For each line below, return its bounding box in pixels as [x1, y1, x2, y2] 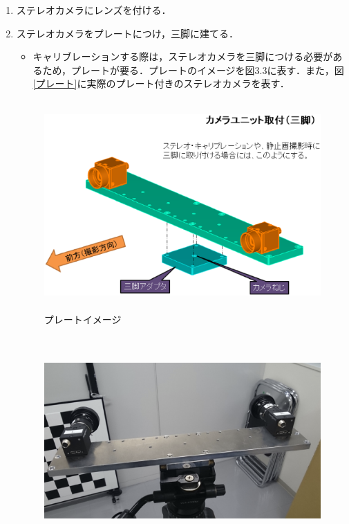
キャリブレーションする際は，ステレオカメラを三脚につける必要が [32, 49, 333, 64]
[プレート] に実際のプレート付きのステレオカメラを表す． [32, 76, 290, 91]
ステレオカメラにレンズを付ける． [16, 3, 171, 17]
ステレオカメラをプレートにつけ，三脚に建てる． [16, 26, 239, 40]
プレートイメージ [44, 311, 122, 326]
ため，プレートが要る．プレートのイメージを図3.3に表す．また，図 [42, 62, 344, 77]
